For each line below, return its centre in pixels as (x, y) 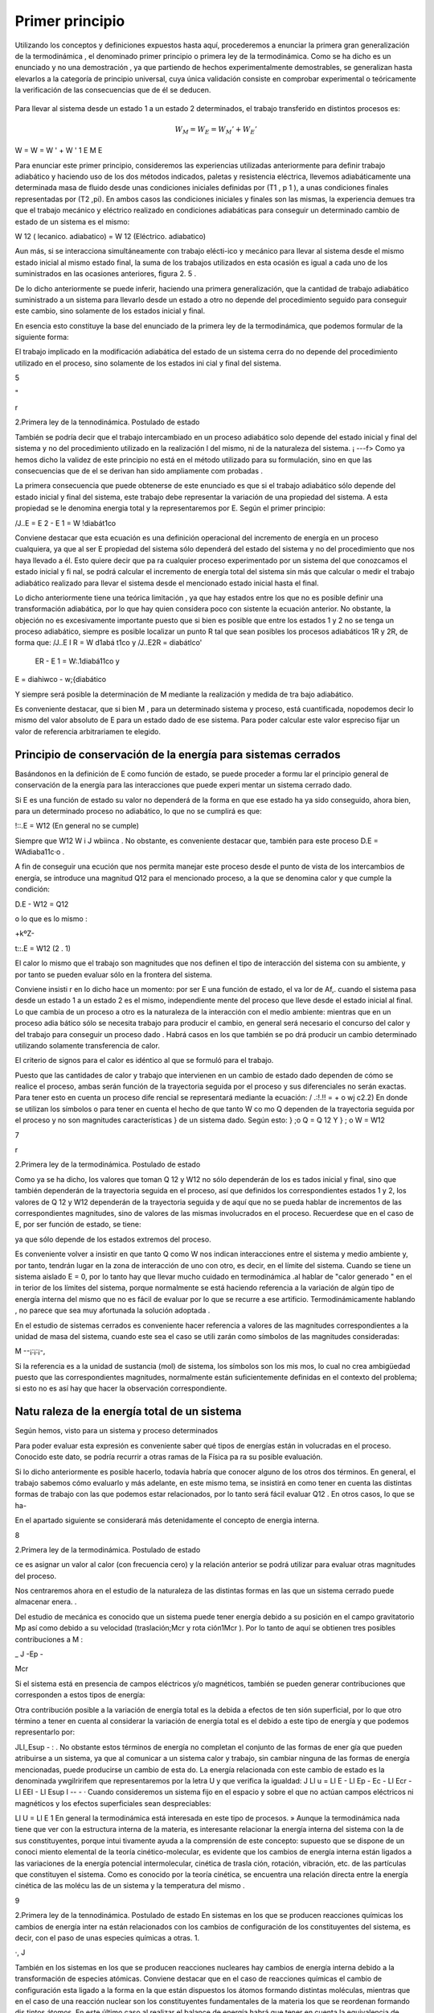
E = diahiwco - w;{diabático (61, 680)
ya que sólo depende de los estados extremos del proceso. (113, 1239)
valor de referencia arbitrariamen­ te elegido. (88, 731)
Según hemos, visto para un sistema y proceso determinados (117, 1431)
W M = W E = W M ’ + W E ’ (216, 130)
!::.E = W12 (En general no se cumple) (77, 826)
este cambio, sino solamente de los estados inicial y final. (110, 311)
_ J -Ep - (29, 1654)
